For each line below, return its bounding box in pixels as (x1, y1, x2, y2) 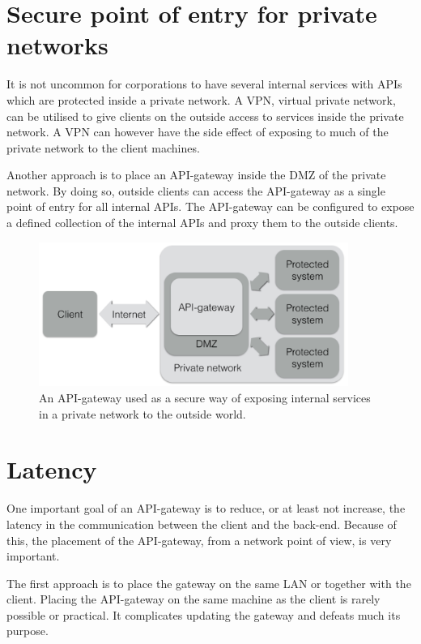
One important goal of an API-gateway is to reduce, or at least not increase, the (6, 500, 406, 517)
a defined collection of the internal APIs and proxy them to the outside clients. (6, 214, 398, 231)
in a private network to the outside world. (39, 405, 246, 422)
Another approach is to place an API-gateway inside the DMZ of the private (6, 166, 386, 183)
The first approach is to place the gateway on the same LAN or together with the (6, 574, 411, 591)
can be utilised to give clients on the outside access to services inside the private (6, 107, 404, 124)
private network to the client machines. (6, 139, 200, 156)
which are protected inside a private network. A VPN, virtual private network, (6, 91, 396, 108)
